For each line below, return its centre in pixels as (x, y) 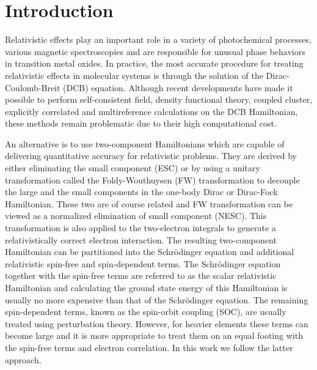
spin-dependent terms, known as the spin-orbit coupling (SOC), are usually (146, 312)
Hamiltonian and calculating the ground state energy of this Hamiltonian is (146, 287)
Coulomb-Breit (33, 87)
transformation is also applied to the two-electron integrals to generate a (140, 228)
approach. (23, 359)
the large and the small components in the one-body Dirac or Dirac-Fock (141, 192)
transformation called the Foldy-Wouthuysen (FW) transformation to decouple (152, 179)
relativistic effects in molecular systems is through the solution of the (134, 75)
